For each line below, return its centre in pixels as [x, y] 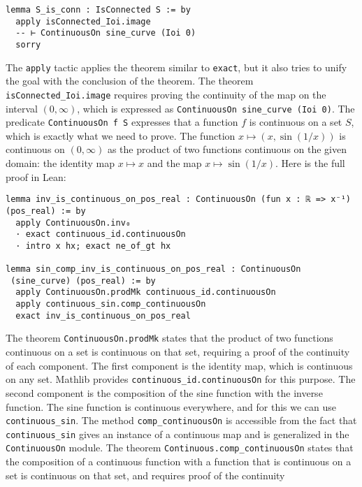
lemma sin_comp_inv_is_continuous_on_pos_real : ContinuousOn [153, 269]
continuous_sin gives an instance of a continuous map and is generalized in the [178, 434]
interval [22, 108]
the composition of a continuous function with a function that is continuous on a [179, 461]
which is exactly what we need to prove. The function [121, 135]
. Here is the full [310, 163]
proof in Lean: [36, 176]
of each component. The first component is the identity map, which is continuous [179, 365]
